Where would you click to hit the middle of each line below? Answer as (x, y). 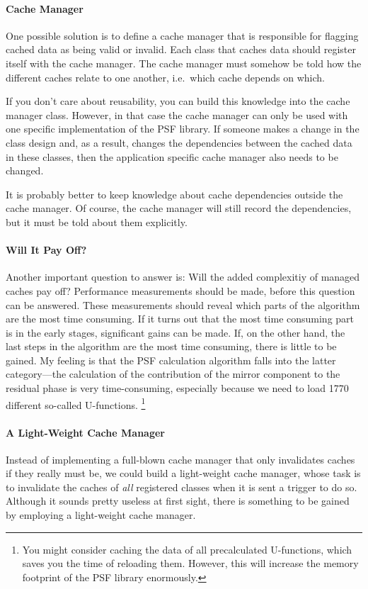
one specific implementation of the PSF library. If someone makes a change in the (183, 129)
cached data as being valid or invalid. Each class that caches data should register (181, 49)
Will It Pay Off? (46, 250)
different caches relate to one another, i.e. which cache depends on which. (165, 77)
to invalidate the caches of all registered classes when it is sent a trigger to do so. (182, 487)
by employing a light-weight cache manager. (101, 515)
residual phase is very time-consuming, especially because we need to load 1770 (177, 388)
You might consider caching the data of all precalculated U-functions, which (187, 549)
